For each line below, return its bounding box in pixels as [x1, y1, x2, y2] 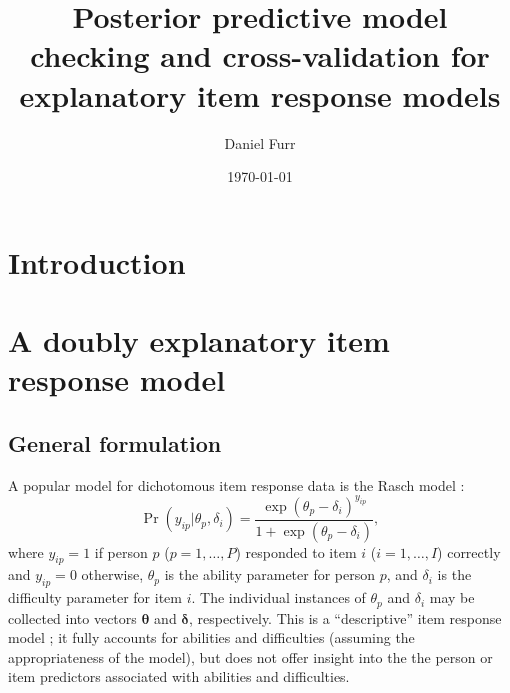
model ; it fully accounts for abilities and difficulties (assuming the [8, 627, 415, 648]
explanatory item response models [19, 74, 501, 115]
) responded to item [235, 541, 357, 562]
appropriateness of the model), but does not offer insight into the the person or [8, 646, 493, 667]
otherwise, [81, 564, 144, 585]
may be [429, 587, 475, 608]
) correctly [437, 541, 501, 562]
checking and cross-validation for [30, 35, 490, 76]
